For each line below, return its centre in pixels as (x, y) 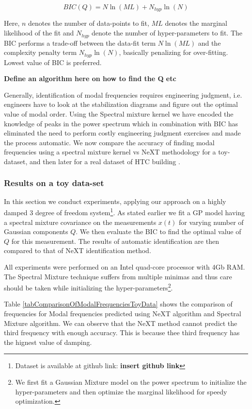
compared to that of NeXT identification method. (78, 250)
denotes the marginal (196, 23)
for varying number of (211, 222)
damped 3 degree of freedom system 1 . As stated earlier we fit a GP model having (124, 212)
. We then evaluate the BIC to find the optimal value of (158, 231)
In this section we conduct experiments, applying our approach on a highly (115, 201)
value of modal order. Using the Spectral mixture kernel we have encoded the (119, 113)
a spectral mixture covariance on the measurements (80, 222)
